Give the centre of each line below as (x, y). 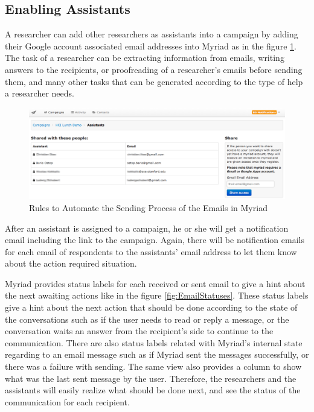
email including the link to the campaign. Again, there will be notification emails (155, 240)
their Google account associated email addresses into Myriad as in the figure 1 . (151, 46)
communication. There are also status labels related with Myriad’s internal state (154, 342)
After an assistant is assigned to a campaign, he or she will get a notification (147, 228)
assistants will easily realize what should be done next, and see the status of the (153, 390)
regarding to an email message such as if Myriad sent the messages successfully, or (157, 354)
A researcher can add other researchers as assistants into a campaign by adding (152, 34)
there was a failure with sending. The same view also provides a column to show (153, 366)
